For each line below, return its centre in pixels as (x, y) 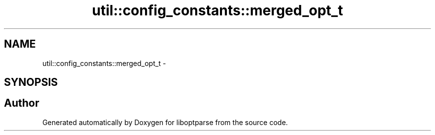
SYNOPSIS (31, 82)
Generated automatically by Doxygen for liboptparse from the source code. (165, 122)
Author (22, 103)
